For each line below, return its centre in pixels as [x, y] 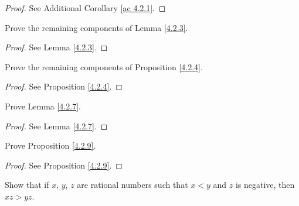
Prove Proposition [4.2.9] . [50, 145]
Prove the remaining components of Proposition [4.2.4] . [104, 66]
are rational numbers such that [132, 185]
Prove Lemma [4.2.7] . [43, 106]
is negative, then [265, 185]
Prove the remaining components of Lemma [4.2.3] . [96, 27]
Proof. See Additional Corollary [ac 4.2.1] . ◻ [85, 8]
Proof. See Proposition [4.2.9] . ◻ [64, 165]
